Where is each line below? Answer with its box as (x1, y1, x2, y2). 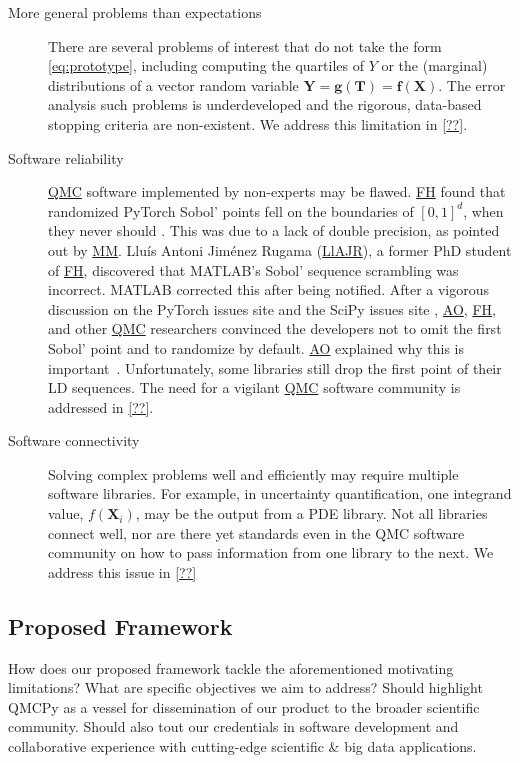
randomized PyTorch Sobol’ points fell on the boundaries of (48, 200, 414, 221)
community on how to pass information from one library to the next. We (48, 542, 494, 563)
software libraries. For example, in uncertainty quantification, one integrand (48, 483, 512, 504)
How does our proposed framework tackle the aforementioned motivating (8, 657, 454, 678)
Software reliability (8, 147, 124, 168)
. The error (438, 74, 506, 95)
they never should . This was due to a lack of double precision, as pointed (48, 220, 500, 241)
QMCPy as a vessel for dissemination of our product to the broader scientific (8, 696, 480, 717)
